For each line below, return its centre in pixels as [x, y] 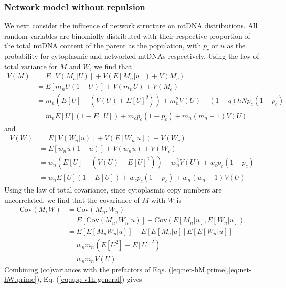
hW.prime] [20, 279]
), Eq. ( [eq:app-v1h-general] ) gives [89, 279]
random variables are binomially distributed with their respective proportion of [127, 35]
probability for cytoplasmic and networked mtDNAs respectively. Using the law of [132, 56]
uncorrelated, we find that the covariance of [72, 199]
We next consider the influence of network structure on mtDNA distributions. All [131, 26]
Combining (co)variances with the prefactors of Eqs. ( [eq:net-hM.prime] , [117, 269]
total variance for [31, 66]
